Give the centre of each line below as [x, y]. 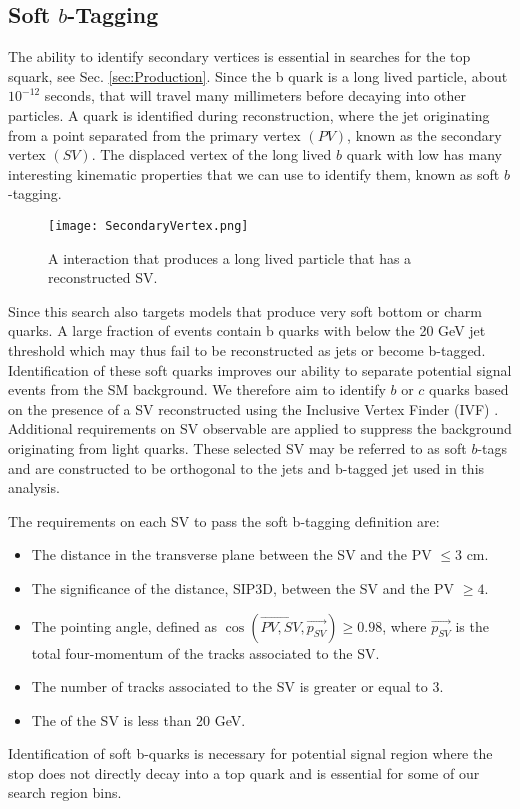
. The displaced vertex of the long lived [211, 154]
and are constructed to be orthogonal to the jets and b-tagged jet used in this [246, 467]
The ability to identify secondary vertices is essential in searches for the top [239, 56]
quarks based [469, 389]
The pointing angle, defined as [124, 625]
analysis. [34, 487]
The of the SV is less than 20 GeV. [138, 719]
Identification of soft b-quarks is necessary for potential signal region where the [250, 753]
